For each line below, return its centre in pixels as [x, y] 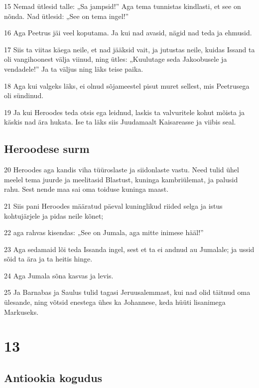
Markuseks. [21, 312]
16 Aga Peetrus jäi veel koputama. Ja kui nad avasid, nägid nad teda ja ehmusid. [128, 33]
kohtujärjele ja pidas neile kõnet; [54, 215]
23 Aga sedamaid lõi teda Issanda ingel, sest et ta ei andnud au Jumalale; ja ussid [129, 249]
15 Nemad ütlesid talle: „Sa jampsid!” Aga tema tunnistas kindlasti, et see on [123, 6]
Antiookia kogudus [53, 378]
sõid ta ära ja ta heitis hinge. [48, 259]
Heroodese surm [47, 149]
